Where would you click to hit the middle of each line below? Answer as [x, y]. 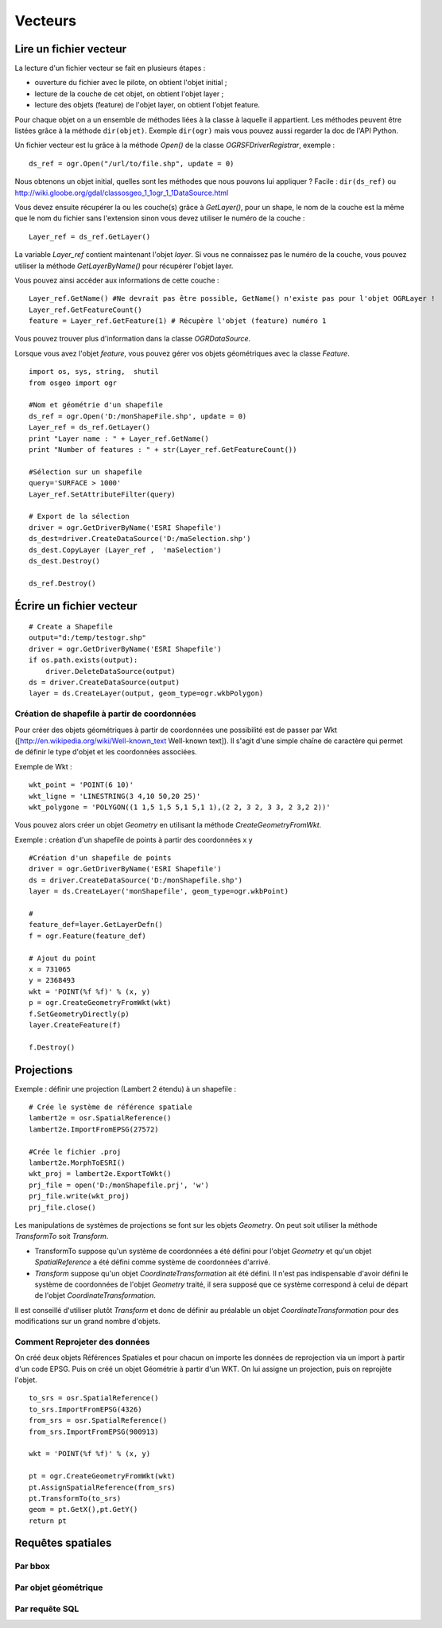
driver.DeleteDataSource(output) [111, 671]
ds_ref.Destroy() [62, 583]
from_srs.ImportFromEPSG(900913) [94, 1431]
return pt [48, 1521]
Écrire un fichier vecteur [76, 606]
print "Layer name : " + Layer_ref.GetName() [119, 438]
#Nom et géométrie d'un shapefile [96, 405]
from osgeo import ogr [73, 383]
